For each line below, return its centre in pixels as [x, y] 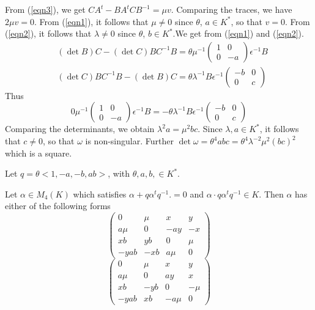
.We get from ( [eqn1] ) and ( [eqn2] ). [238, 33]
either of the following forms [58, 206]
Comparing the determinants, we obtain [80, 129]
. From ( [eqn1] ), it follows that [91, 21]
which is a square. [39, 153]
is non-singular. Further [129, 141]
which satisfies [100, 194]
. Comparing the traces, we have [232, 9]
